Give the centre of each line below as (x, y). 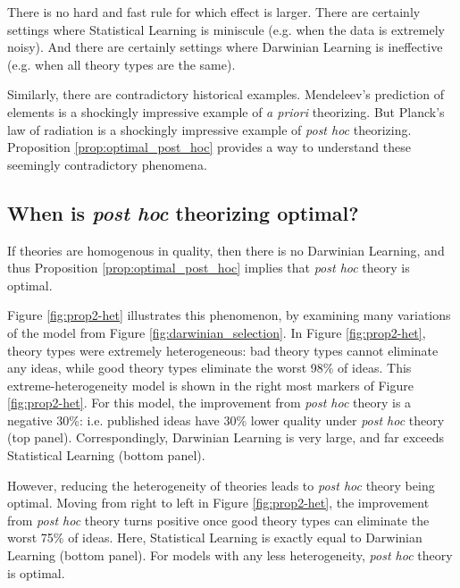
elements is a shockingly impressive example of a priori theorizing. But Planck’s (226, 111)
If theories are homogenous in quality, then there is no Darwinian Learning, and (226, 250)
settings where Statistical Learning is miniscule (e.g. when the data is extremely (226, 29)
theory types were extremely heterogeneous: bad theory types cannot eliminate (223, 350)
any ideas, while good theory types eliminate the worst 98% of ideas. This (209, 368)
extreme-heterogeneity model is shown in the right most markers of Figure (210, 385)
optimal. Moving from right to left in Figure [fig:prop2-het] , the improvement (218, 503)
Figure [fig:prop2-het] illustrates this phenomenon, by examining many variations (229, 315)
